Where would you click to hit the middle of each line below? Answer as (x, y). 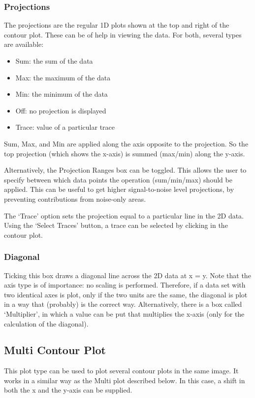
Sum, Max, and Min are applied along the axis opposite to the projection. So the (126, 143)
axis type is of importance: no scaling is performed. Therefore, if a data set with (125, 285)
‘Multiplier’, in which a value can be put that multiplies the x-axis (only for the (124, 313)
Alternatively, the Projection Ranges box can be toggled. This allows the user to (125, 170)
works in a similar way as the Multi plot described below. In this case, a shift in (125, 380)
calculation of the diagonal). (46, 323)
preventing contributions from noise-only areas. (75, 199)
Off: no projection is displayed (61, 110)
